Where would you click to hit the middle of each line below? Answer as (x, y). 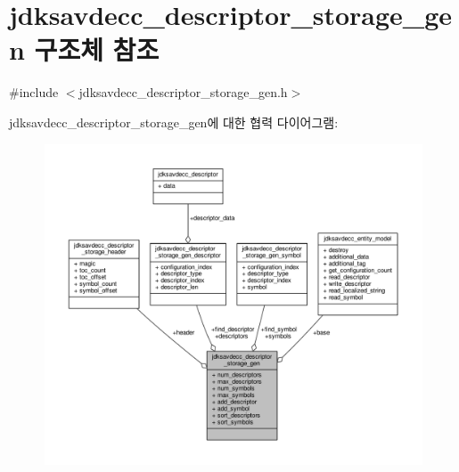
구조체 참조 (97, 49)
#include (34, 92)
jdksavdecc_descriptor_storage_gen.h (183, 92)
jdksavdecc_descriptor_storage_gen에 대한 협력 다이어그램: (174, 122)
